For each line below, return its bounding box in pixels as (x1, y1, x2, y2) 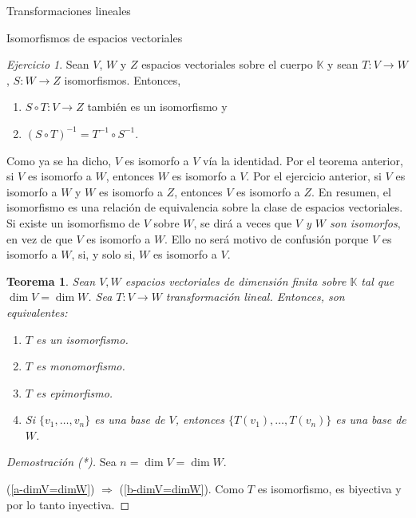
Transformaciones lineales (6, 2, 131, 18)
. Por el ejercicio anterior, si (246, 168, 382, 184)
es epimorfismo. (35, 384, 113, 401)
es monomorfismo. (35, 358, 125, 374)
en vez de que (6, 230, 73, 247)
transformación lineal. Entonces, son (165, 288, 345, 305)
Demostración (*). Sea (6, 453, 117, 470)
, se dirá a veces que (193, 214, 292, 231)
